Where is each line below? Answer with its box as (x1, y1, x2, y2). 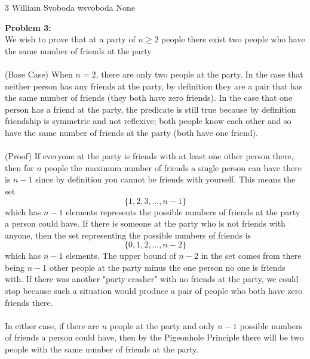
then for (5, 161, 34, 174)
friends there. (5, 296, 53, 308)
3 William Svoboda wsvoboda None (5, 1, 135, 13)
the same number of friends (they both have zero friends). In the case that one (5, 91, 293, 104)
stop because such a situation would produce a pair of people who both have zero (5, 284, 303, 297)
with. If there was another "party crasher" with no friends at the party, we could (5, 273, 299, 285)
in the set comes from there (201, 249, 302, 262)
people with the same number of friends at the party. (5, 343, 199, 355)
